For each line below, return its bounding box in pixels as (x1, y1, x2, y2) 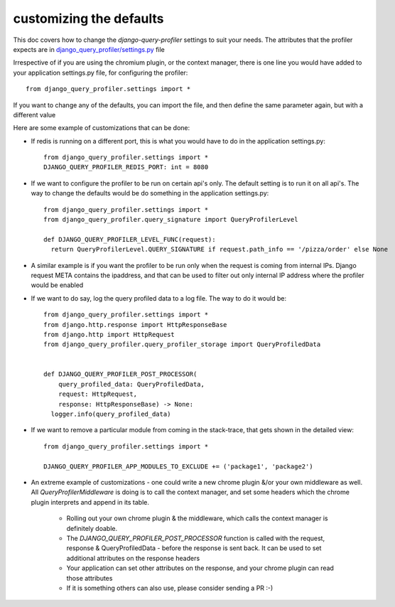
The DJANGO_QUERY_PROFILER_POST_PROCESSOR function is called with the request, (66, 534, 325, 542)
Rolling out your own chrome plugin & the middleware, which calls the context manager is (66, 514, 328, 522)
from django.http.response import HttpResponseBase (43, 321, 227, 328)
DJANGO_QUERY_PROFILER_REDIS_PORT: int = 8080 (43, 163, 209, 171)
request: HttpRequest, (58, 390, 138, 398)
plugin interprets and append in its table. (31, 498, 149, 506)
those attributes (66, 574, 113, 582)
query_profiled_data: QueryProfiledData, (58, 380, 205, 388)
